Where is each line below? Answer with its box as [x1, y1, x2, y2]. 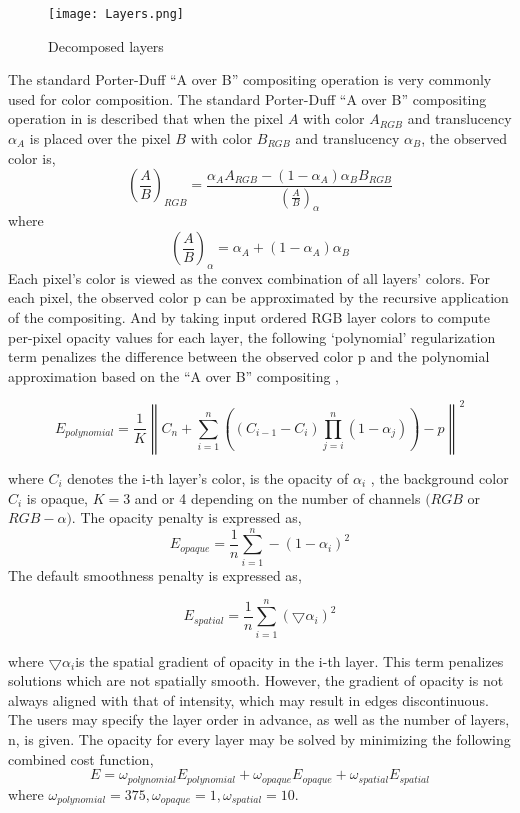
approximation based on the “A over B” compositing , [8, 365, 339, 386]
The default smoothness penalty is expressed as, [8, 564, 302, 585]
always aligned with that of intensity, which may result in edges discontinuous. [8, 689, 489, 710]
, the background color [370, 467, 509, 488]
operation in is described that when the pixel [8, 108, 284, 129]
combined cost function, [8, 748, 154, 769]
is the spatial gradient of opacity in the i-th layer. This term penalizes [75, 650, 504, 671]
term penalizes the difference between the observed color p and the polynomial [8, 346, 490, 367]
